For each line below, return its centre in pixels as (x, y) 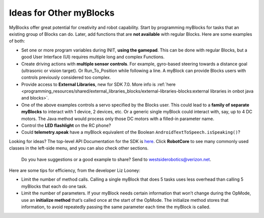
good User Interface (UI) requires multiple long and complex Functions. (93, 57)
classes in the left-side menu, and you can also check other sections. (79, 148)
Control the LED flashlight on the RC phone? (66, 125)
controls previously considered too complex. (66, 77)
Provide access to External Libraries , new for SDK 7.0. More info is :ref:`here (99, 84)
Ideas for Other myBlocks (62, 13)
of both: (17, 41)
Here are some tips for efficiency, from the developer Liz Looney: (75, 170)
